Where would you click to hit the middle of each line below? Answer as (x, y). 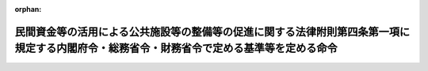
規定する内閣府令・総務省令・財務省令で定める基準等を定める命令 (176, 49)
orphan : (28, 9)
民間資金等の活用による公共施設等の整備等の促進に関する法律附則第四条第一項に (212, 32)
